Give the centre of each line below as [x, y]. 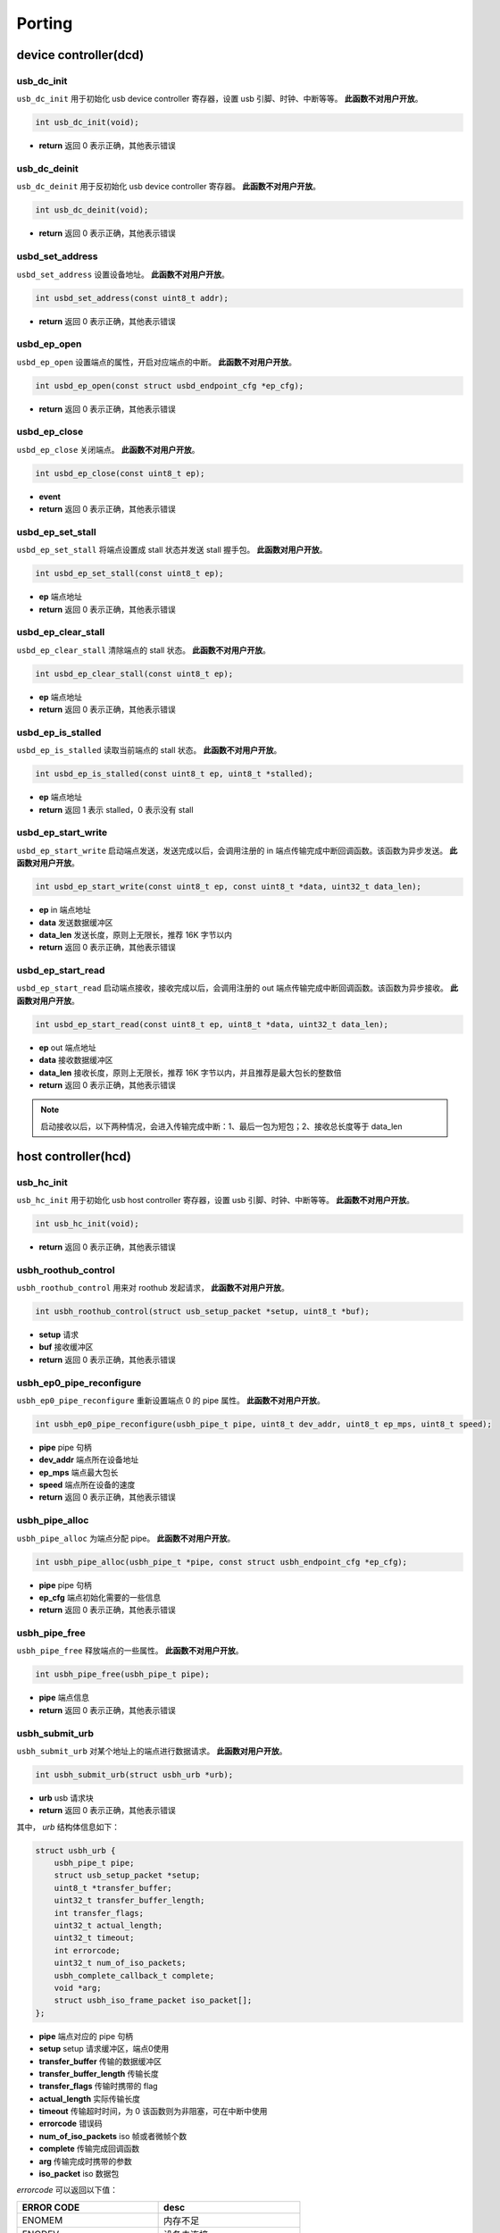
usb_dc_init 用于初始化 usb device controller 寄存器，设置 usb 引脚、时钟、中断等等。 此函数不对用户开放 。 [220, 99]
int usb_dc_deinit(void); [92, 210]
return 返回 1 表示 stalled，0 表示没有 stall [116, 809]
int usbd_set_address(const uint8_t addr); [132, 298]
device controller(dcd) [80, 55]
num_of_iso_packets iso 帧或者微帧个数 [113, 2136]
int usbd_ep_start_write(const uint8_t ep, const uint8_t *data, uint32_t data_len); [228, 887]
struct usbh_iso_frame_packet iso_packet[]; [153, 2000]
